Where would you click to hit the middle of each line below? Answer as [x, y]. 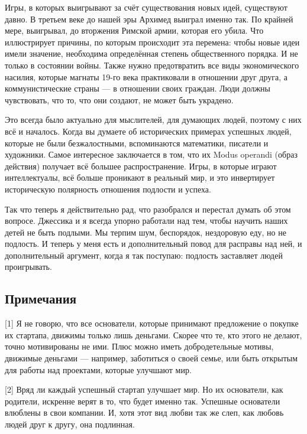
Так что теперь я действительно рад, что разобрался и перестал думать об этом [148, 209]
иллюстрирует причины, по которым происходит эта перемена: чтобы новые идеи [152, 42]
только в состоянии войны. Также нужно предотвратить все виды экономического [152, 65]
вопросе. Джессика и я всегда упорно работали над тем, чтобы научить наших [146, 221]
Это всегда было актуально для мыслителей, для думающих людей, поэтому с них [153, 120]
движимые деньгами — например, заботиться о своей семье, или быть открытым [151, 358]
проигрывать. [28, 267]
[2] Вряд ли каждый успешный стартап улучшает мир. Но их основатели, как [144, 389]
